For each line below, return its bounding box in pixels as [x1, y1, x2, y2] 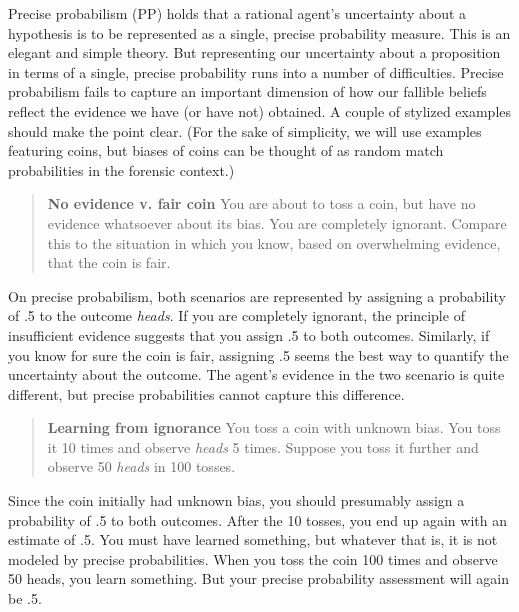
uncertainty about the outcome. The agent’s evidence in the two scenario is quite [8, 364, 505, 385]
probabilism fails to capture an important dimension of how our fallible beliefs [8, 81, 487, 102]
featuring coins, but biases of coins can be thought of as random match [8, 140, 444, 161]
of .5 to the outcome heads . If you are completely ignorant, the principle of [8, 305, 465, 326]
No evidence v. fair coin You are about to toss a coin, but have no [47, 193, 476, 214]
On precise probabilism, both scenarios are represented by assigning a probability [8, 285, 506, 306]
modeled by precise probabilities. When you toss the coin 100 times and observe [8, 548, 498, 569]
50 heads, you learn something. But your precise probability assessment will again [8, 568, 509, 589]
